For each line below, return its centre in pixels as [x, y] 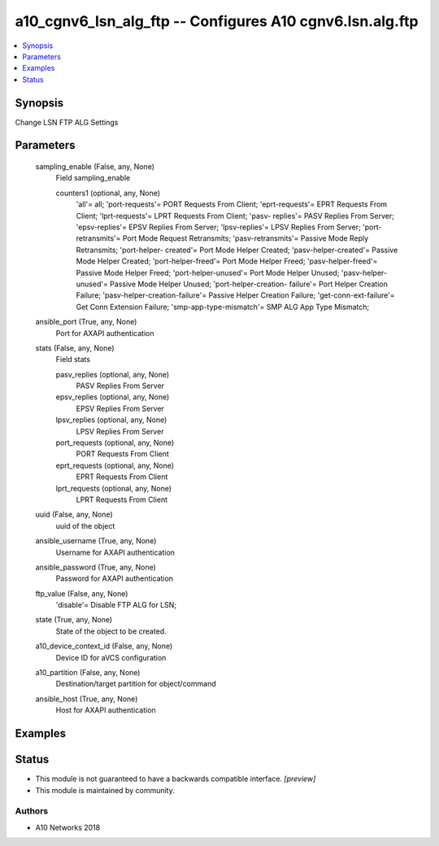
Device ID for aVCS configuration [111, 657]
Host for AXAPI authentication [106, 710]
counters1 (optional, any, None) [108, 193]
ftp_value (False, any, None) [82, 593]
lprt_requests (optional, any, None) [114, 488]
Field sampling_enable [93, 178]
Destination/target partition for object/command [136, 684]
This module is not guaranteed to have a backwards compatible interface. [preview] [176, 779]
